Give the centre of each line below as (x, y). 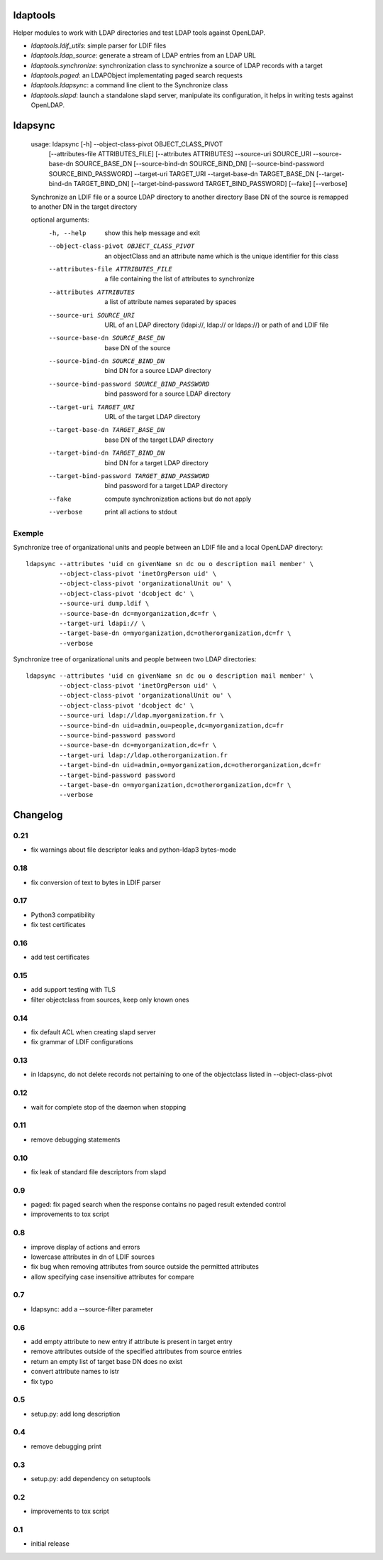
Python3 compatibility (63, 915)
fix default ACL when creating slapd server (93, 1032)
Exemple (28, 533)
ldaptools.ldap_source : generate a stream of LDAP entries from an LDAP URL (144, 55)
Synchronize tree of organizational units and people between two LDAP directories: (135, 659)
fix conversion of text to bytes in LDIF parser (96, 882)
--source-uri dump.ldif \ (104, 603)
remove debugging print (66, 1446)
